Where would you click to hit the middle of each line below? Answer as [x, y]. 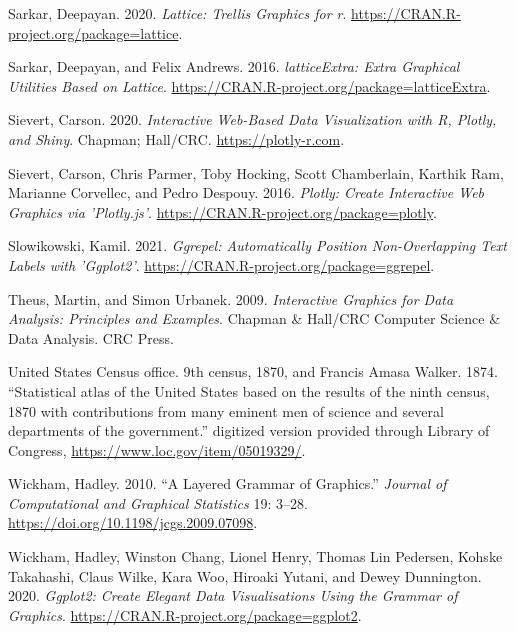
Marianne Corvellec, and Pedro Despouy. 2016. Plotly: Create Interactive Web [246, 192]
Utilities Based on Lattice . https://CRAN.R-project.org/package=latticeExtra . [249, 85]
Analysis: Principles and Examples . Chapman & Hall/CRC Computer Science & [254, 318]
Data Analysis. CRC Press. [91, 337]
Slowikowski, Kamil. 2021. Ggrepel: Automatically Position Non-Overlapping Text [257, 245]
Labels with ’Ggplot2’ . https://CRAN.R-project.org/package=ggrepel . [221, 264]
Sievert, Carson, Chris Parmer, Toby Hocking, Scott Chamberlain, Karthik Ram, [256, 172]
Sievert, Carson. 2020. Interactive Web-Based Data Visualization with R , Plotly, [252, 119]
